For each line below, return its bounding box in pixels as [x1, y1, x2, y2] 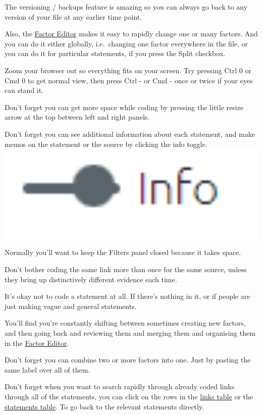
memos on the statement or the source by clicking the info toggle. [5, 138, 207, 149]
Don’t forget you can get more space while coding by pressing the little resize [5, 101, 244, 112]
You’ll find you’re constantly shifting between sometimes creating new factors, [5, 318, 246, 328]
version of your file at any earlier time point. [5, 11, 142, 22]
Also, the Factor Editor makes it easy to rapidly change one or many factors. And [5, 28, 258, 39]
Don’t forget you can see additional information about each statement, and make [5, 128, 255, 139]
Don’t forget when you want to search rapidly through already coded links [5, 381, 235, 392]
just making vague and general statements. [5, 300, 137, 311]
